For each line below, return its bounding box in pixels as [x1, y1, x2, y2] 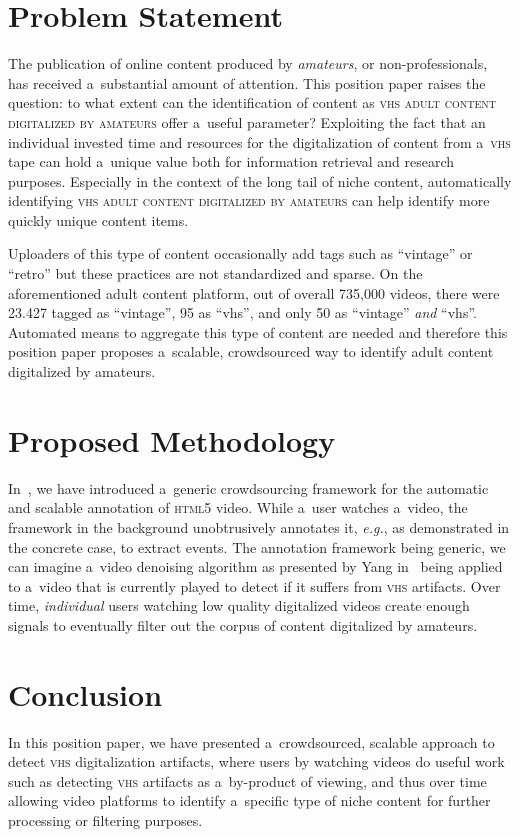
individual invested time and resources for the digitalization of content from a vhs [8, 131, 511, 152]
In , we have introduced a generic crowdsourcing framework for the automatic [8, 477, 489, 498]
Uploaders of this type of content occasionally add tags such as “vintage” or [8, 243, 473, 264]
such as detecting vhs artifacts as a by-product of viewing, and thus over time [8, 770, 487, 791]
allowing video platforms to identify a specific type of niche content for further [8, 790, 491, 811]
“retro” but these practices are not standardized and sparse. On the [8, 263, 423, 284]
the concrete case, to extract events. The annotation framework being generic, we [8, 536, 506, 557]
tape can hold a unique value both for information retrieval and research [8, 151, 455, 172]
